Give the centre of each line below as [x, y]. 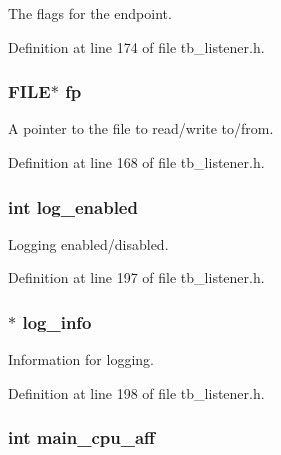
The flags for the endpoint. [90, 13]
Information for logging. [81, 359]
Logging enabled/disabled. [88, 243]
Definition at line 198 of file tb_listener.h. [136, 392]
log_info [57, 321]
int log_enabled [73, 206]
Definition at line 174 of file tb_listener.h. [136, 46]
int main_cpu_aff [82, 437]
